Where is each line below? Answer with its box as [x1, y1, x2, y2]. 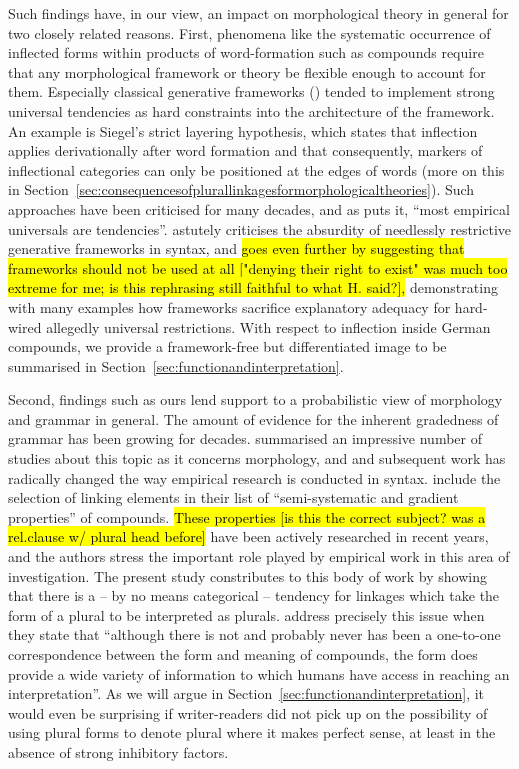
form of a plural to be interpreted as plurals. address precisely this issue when [8, 604, 485, 625]
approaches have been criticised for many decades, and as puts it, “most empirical [8, 198, 510, 219]
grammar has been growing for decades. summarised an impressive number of [8, 428, 482, 449]
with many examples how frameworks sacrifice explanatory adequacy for [8, 296, 451, 317]
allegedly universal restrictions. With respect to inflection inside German [46, 316, 491, 337]
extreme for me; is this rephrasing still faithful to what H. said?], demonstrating [8, 277, 498, 298]
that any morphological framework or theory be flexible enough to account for [8, 61, 486, 82]
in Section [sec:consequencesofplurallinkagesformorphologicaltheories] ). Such [8, 179, 475, 200]
